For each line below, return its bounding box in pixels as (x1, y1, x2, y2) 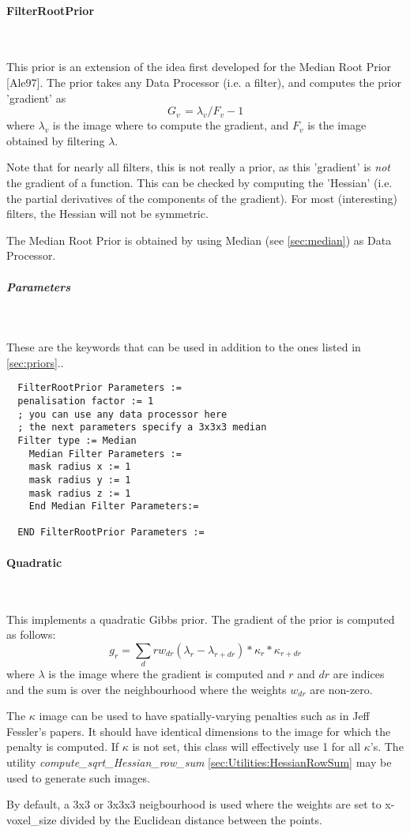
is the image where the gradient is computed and (48, 666, 285, 682)
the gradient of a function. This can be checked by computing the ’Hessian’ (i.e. (6, 174, 393, 190)
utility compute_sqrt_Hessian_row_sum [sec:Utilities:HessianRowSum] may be (6, 754, 392, 771)
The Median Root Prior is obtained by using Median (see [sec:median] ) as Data (6, 231, 392, 248)
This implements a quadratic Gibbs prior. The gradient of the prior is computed (6, 610, 395, 627)
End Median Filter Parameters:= (28, 501, 199, 512)
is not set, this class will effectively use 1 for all (132, 738, 361, 755)
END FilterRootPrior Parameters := (17, 527, 205, 538)
